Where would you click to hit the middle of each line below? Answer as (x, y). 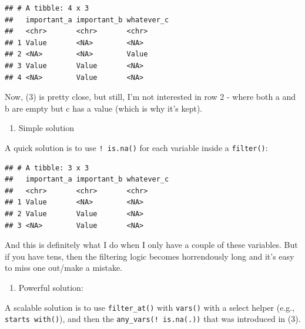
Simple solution (46, 128)
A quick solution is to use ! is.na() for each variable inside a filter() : (136, 147)
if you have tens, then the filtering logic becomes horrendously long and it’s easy (150, 256)
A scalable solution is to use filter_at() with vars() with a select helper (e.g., (150, 307)
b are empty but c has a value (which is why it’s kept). (104, 108)
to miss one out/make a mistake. (64, 268)
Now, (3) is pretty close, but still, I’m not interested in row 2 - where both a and (150, 97)
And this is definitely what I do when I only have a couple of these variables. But (151, 245)
